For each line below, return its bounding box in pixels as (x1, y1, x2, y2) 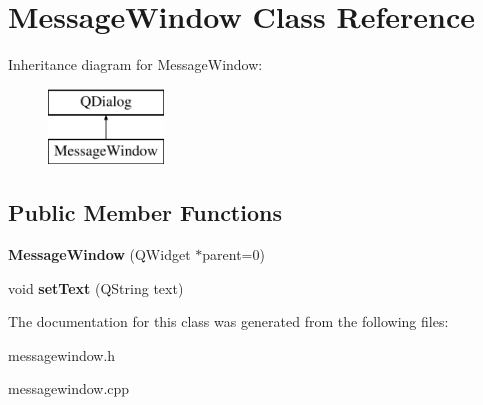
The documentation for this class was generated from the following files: (8, 311, 449, 332)
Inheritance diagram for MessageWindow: (8, 54, 263, 75)
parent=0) (202, 244, 265, 265)
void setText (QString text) (8, 277, 184, 298)
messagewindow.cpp (8, 378, 130, 399)
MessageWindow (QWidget (8, 244, 191, 265)
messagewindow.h (8, 344, 116, 365)
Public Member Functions (8, 197, 282, 228)
